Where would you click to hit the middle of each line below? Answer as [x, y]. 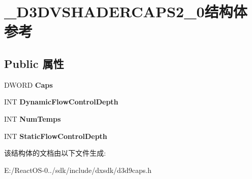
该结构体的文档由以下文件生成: [55, 153]
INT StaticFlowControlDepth [56, 136]
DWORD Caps [29, 84]
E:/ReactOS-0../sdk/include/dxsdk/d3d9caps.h [78, 170]
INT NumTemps [33, 118]
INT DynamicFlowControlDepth [61, 102]
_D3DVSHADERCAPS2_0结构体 [126, 11]
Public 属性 [34, 63]
